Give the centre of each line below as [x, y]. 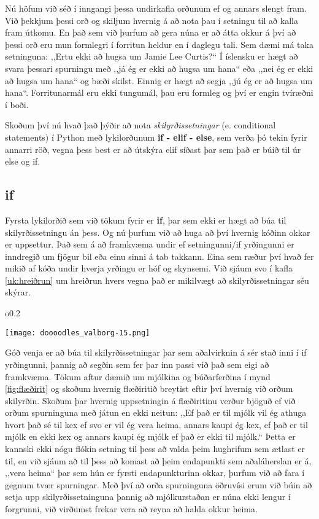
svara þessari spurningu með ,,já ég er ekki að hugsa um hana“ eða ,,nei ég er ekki [159, 68]
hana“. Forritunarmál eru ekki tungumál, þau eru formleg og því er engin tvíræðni [159, 92]
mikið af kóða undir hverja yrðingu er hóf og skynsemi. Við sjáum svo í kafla [149, 268]
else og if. [23, 161]
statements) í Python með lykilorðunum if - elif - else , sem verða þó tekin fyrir [156, 137]
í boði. [17, 104]
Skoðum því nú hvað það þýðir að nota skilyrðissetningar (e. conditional [140, 125]
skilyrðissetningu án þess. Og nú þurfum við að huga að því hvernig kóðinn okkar [158, 232]
